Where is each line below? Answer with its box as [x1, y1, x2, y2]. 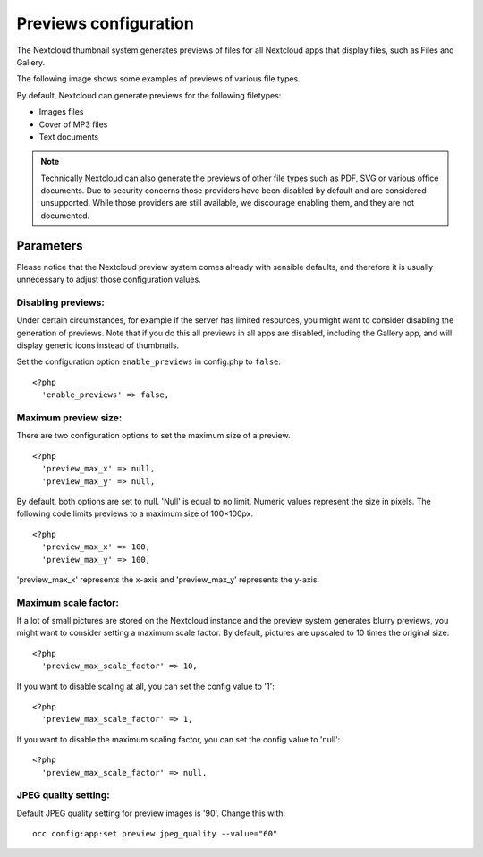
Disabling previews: [16, 296, 105, 309]
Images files [38, 106, 84, 117]
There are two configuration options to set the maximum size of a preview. [16, 430, 291, 441]
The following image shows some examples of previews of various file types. [16, 73, 301, 84]
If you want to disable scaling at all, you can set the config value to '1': [16, 681, 275, 692]
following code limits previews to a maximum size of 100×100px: [16, 508, 254, 519]
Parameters [16, 238, 83, 253]
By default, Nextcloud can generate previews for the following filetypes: [16, 89, 282, 100]
